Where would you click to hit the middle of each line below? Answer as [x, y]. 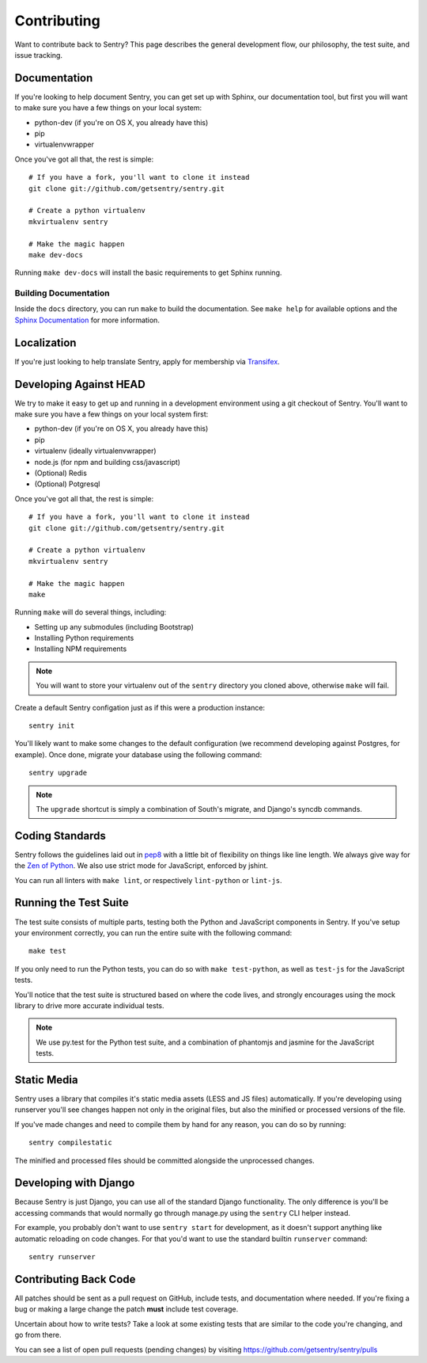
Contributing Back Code [75, 1279]
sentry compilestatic [70, 1143]
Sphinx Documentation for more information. [87, 320]
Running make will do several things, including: [91, 612]
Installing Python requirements [84, 638]
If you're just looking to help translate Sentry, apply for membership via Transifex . [147, 361]
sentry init [52, 726]
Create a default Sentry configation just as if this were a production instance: [140, 707]
